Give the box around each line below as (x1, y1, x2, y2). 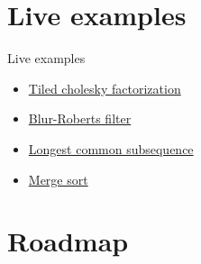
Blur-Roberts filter (28, 109, 132, 128)
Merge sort (28, 169, 88, 188)
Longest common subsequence (28, 139, 194, 158)
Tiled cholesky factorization (28, 78, 181, 97)
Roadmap (7, 223, 129, 259)
